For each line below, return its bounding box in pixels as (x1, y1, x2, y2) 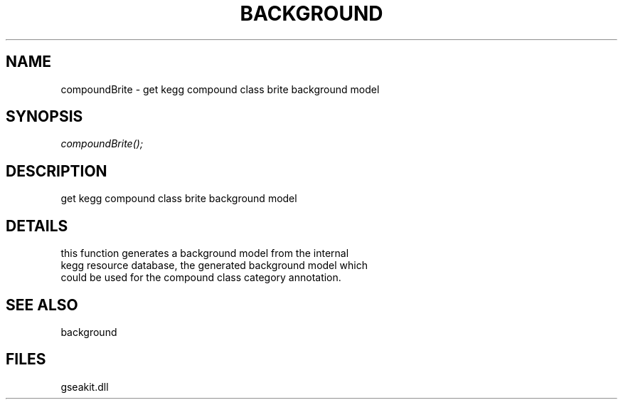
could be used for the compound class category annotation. (60, 271, 341, 284)
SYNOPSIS (6, 107, 83, 126)
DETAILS (6, 216, 68, 235)
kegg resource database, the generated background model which (60, 259, 368, 272)
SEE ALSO (6, 295, 78, 314)
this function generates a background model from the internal (60, 247, 349, 260)
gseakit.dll (60, 380, 109, 393)
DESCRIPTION (6, 162, 107, 180)
